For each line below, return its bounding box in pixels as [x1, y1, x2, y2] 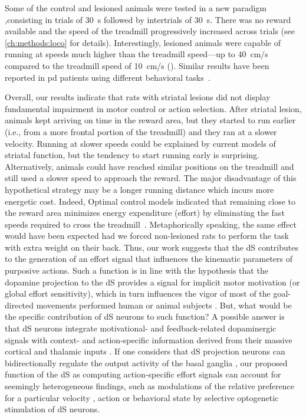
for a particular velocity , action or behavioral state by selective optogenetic [5, 391, 279, 403]
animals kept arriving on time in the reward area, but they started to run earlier [5, 114, 296, 126]
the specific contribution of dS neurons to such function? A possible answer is [5, 310, 285, 323]
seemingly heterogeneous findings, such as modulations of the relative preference [5, 380, 294, 392]
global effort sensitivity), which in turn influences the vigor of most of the [5, 287, 271, 300]
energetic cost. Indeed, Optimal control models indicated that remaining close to [5, 195, 296, 207]
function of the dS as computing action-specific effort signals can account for [5, 368, 281, 380]
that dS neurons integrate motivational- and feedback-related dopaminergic [5, 322, 277, 334]
